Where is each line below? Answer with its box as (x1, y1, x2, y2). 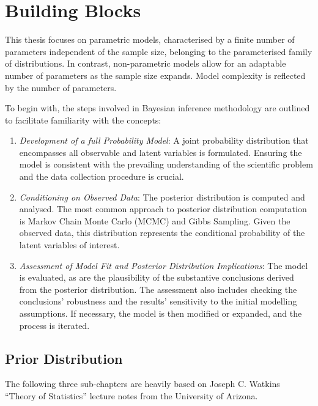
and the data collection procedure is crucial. (19, 170, 184, 183)
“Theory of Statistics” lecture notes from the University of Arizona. (5, 389, 258, 402)
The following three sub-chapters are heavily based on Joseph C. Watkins (5, 377, 280, 390)
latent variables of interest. (19, 238, 120, 251)
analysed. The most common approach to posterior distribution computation (19, 202, 307, 215)
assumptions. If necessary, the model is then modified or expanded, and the (19, 307, 302, 319)
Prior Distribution (5, 349, 123, 367)
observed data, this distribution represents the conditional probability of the (19, 226, 305, 239)
